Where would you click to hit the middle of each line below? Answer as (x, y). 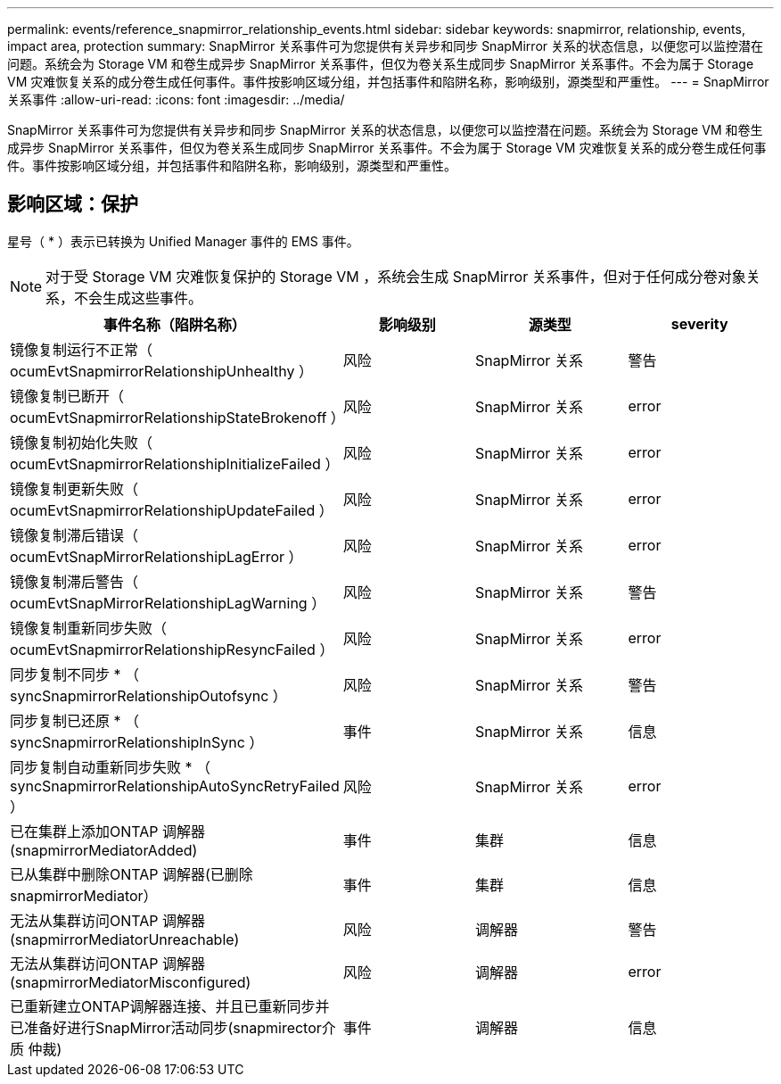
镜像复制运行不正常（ (82, 349)
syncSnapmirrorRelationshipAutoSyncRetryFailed (175, 786)
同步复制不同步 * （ (75, 674)
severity (699, 323)
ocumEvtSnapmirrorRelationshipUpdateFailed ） (172, 510)
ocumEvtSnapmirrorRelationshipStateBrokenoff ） (177, 417)
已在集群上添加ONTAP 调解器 (108, 831)
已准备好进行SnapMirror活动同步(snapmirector (166, 1027)
